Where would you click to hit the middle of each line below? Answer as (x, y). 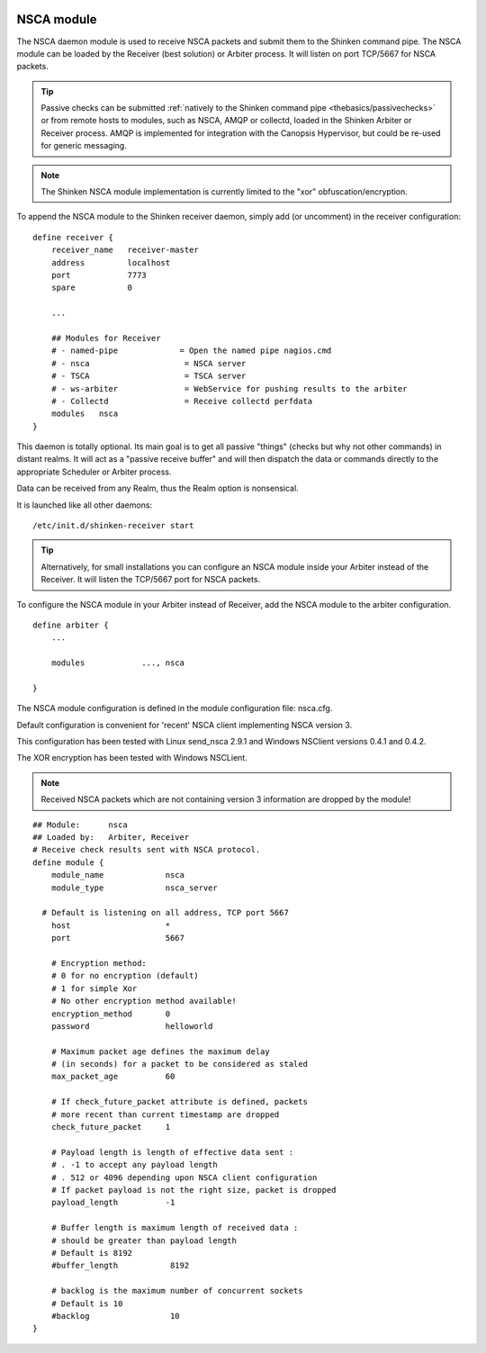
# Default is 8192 (92, 1253)
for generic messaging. (84, 146)
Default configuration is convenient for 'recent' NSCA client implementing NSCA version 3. (184, 725)
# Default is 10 (87, 1303)
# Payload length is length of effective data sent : (172, 1152)
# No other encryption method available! (144, 1001)
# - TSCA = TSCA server (148, 376)
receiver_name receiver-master (125, 250)
